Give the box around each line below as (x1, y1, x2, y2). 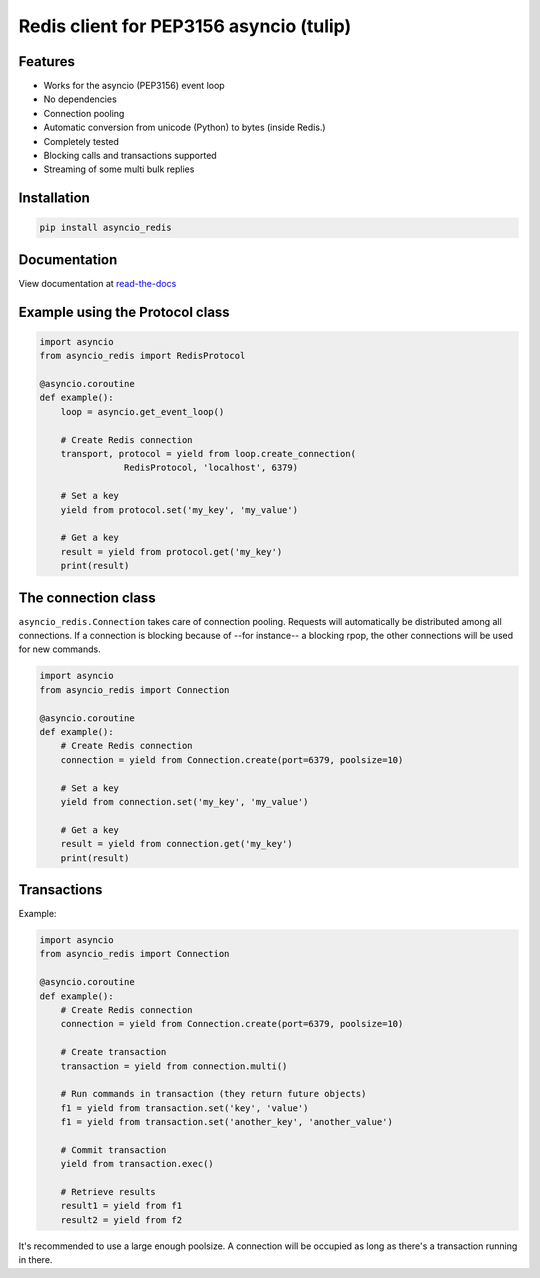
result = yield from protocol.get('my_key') (60, 546, 283, 557)
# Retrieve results (60, 1186, 157, 1198)
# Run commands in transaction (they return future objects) (60, 1088, 367, 1100)
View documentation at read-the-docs (18, 277, 177, 289)
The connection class (18, 589, 156, 606)
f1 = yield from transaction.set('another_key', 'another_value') (60, 1116, 394, 1128)
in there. (18, 1254, 53, 1266)
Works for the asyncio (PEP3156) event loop (43, 80, 225, 92)
